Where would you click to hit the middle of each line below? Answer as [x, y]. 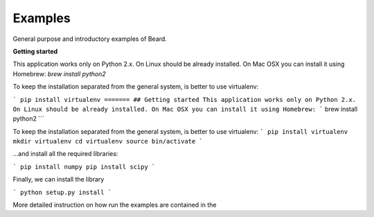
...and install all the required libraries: [65, 154]
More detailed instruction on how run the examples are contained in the [115, 205]
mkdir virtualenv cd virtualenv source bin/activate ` [108, 141]
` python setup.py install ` [62, 192]
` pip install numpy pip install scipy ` [84, 167]
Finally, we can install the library [59, 180]
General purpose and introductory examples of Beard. [90, 39]
